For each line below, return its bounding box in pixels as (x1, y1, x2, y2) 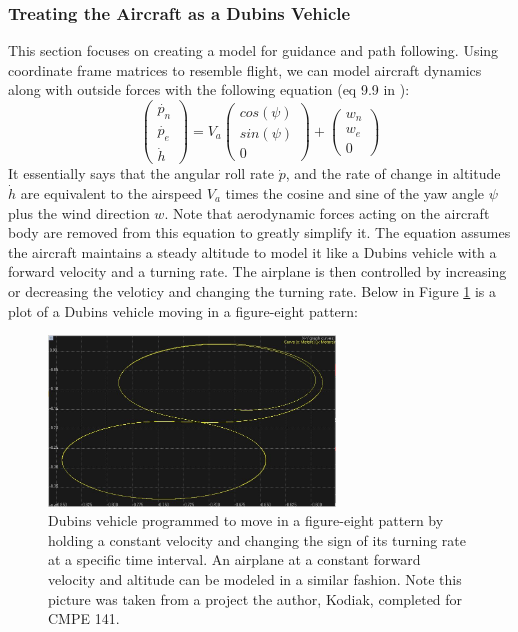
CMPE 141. (48, 608, 120, 629)
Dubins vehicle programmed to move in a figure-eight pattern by (48, 510, 444, 531)
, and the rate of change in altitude (285, 163, 501, 184)
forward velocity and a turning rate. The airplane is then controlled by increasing (8, 261, 507, 282)
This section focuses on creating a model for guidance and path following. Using (8, 40, 499, 61)
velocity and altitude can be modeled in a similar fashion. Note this (48, 569, 462, 590)
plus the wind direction (8, 202, 150, 223)
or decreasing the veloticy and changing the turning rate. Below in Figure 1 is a (8, 280, 497, 301)
